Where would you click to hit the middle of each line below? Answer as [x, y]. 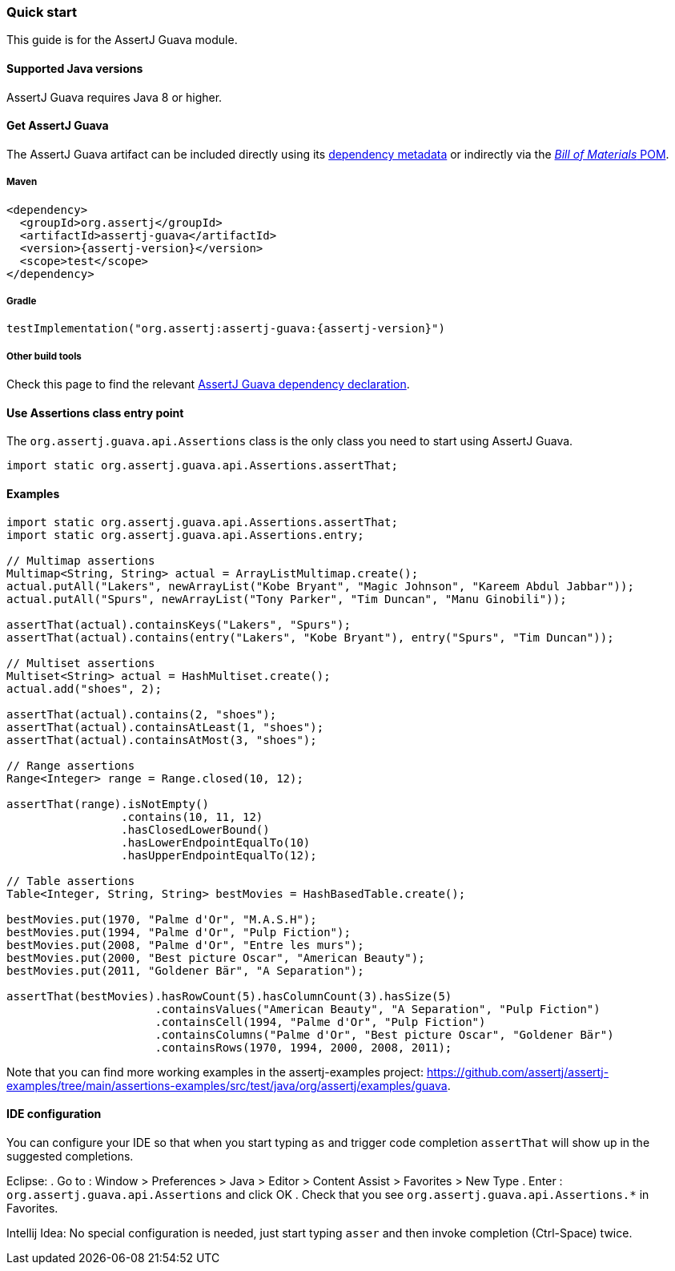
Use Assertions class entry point [95, 412]
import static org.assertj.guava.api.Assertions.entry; [185, 535]
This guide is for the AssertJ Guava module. [122, 40]
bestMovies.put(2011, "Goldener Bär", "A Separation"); [185, 970]
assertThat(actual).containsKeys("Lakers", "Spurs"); [179, 624]
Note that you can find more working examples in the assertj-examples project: [215, 1072]
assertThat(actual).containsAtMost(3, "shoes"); [162, 740]
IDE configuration [54, 1114]
